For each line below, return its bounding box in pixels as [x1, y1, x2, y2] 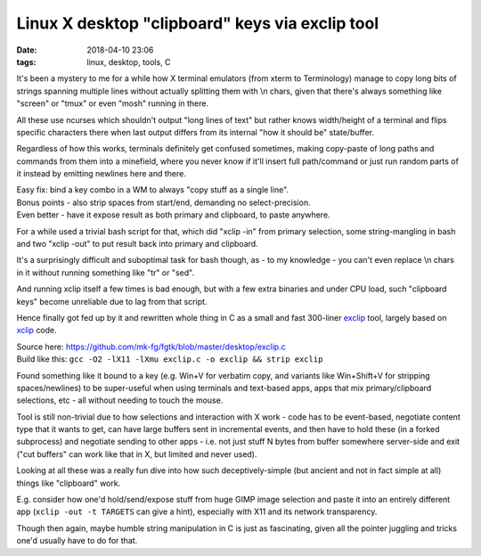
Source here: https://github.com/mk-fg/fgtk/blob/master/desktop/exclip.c [16, 341, 286, 352]
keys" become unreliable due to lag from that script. [16, 296, 208, 307]
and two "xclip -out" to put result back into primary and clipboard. [16, 239, 258, 249]
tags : [16, 56, 37, 67]
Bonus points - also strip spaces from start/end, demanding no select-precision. [16, 197, 311, 208]
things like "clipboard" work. [16, 478, 121, 488]
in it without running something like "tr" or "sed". [16, 267, 195, 278]
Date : [16, 45, 37, 55]
